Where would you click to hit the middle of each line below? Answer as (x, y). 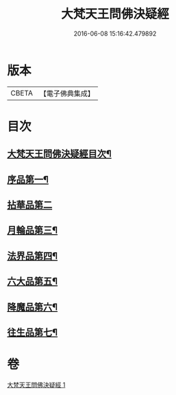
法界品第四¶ (33, 256)
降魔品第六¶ (33, 307)
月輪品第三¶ (33, 230)
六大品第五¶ (33, 281)
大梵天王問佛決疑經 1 (36, 385)
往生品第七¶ (33, 332)
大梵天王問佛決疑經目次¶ (59, 154)
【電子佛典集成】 (67, 93)
